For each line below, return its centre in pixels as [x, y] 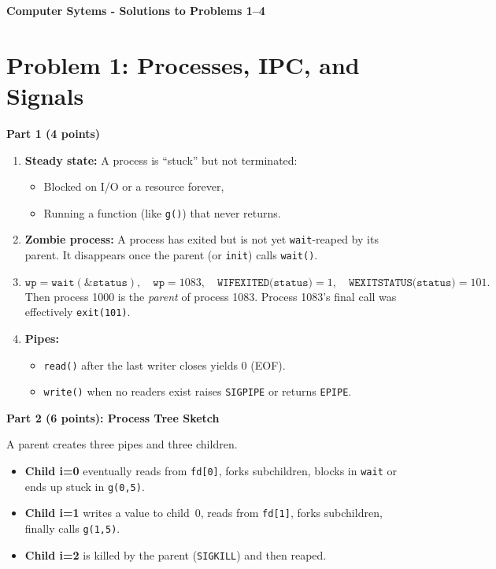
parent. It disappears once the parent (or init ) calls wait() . [171, 255]
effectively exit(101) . [78, 312]
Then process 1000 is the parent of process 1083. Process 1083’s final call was [211, 296]
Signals [45, 95]
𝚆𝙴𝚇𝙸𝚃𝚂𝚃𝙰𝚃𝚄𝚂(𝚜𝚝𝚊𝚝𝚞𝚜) [402, 283]
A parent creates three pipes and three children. [122, 444]
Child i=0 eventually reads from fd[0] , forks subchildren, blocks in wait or [211, 470]
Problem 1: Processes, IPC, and [183, 64]
